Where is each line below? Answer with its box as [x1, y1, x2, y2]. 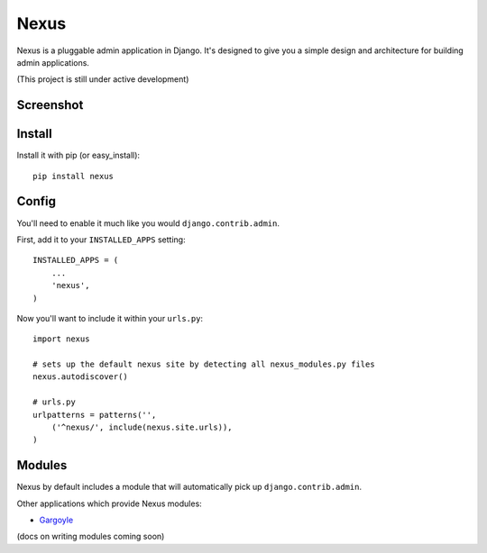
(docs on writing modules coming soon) [16, 531, 165, 542]
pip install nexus [32, 171, 115, 181]
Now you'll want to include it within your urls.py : [16, 313, 203, 323]
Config [16, 194, 56, 209]
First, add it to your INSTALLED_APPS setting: [16, 234, 186, 245]
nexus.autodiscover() [32, 372, 128, 382]
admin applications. [16, 57, 90, 68]
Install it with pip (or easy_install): [16, 150, 140, 161]
